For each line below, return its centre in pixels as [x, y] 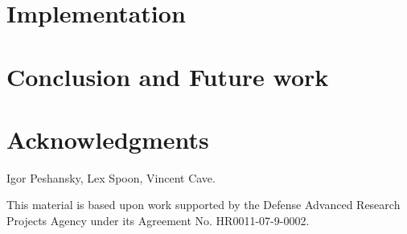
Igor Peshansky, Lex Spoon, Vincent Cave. [111, 177]
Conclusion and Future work [168, 76]
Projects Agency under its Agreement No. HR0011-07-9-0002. [158, 221]
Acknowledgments [108, 139]
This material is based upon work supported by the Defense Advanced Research [203, 205]
